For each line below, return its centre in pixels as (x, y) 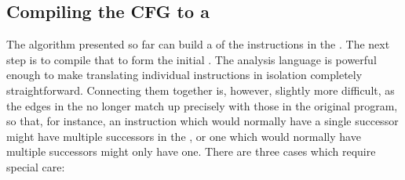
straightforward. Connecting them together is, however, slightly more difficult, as (201, 90)
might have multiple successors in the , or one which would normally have (184, 136)
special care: (36, 166)
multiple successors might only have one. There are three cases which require (191, 151)
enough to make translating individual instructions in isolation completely (184, 75)
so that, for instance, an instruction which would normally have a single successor (202, 121)
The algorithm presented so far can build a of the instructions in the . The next (198, 44)
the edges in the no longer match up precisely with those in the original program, (202, 105)
